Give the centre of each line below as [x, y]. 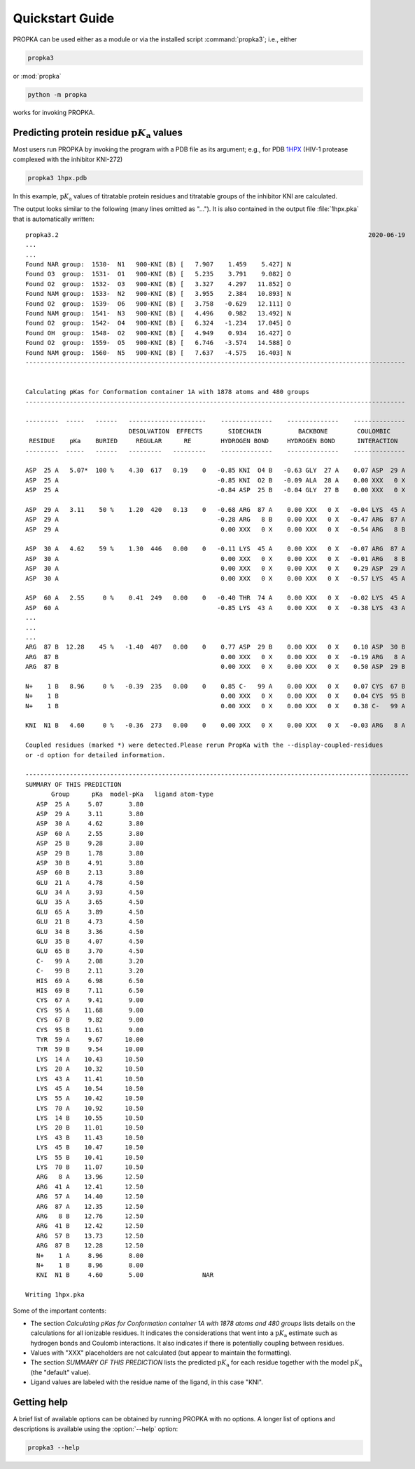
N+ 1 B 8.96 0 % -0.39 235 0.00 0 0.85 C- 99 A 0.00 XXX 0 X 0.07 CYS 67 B [216, 686]
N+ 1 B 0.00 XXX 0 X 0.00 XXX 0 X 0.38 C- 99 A [216, 706]
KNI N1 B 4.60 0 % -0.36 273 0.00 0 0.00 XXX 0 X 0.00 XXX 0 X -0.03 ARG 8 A [216, 725]
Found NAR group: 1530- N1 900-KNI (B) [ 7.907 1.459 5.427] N [158, 264]
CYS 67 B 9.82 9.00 [90, 1020]
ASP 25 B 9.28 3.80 [90, 844]
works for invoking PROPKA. [54, 113]
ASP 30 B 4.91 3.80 [90, 863]
